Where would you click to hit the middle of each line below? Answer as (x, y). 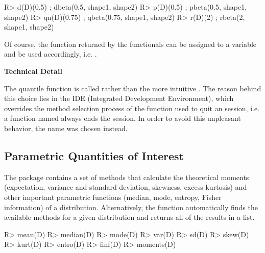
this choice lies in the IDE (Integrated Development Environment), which (119, 98)
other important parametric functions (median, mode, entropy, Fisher (113, 197)
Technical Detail (33, 71)
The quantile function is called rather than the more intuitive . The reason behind (133, 88)
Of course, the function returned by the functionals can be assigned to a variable (130, 44)
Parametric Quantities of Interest (94, 155)
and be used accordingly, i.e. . (51, 54)
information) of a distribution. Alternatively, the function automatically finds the (131, 207)
